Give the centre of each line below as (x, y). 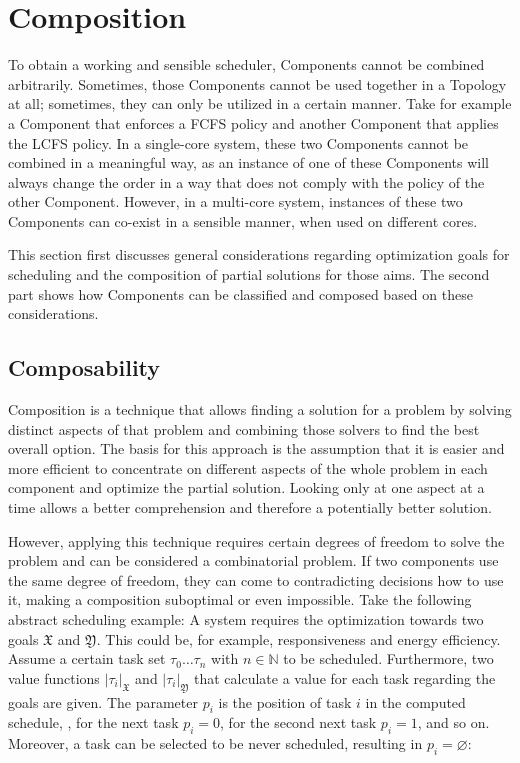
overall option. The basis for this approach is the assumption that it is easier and (256, 448)
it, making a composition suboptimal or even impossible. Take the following (240, 599)
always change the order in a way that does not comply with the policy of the (246, 181)
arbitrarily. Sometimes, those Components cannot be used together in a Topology (257, 83)
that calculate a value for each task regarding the (345, 677)
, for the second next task (298, 722)
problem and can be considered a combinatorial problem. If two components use (253, 560)
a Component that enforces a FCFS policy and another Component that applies (253, 122)
